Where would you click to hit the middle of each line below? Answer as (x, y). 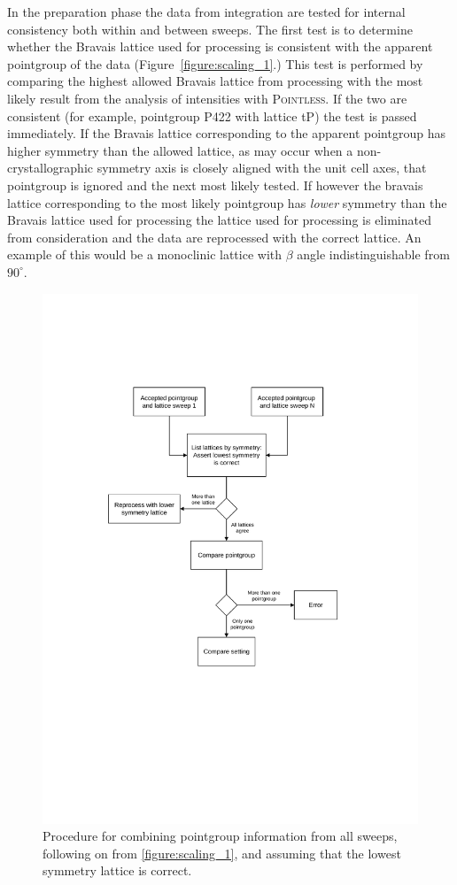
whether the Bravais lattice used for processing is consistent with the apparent (220, 46)
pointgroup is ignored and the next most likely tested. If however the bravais (215, 185)
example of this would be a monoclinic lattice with (145, 254)
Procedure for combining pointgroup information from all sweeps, (220, 836)
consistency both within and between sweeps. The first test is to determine (210, 29)
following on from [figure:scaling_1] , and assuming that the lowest (222, 853)
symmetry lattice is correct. (117, 870)
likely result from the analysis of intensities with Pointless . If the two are (207, 98)
